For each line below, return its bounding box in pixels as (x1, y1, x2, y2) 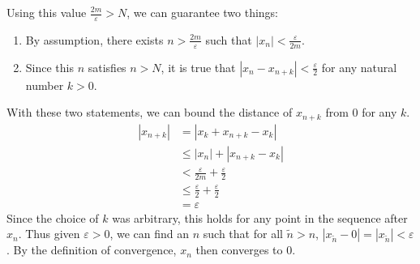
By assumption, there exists (25, 31, 164, 48)
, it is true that (161, 58, 236, 75)
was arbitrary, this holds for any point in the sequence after (112, 209, 408, 226)
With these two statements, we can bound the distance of (6, 104, 293, 121)
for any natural (321, 58, 397, 75)
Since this (25, 58, 74, 75)
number (25, 76, 64, 93)
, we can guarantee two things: (126, 4, 279, 20)
